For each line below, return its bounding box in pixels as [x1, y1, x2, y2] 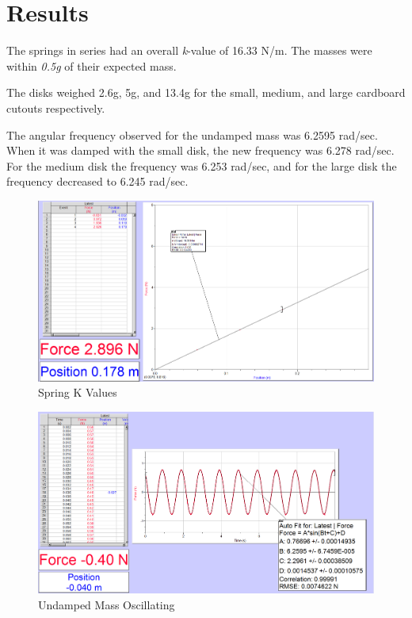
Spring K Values [38, 384, 117, 401]
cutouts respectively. [6, 99, 105, 116]
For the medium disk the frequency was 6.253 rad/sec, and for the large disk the [6, 157, 397, 174]
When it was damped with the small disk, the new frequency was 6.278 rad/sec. [6, 142, 395, 159]
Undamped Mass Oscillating [38, 596, 175, 612]
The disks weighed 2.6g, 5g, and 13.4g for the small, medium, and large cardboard [6, 84, 406, 101]
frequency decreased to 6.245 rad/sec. [6, 173, 189, 190]
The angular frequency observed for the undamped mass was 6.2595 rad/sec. [6, 126, 378, 143]
